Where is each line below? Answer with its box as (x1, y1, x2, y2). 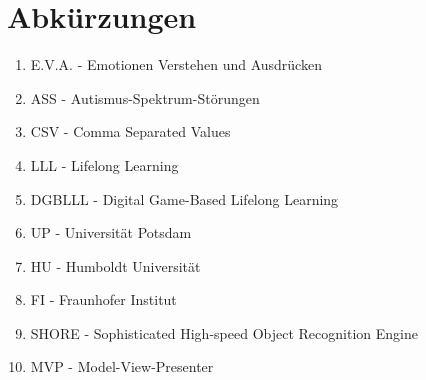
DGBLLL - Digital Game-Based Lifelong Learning (30, 188, 339, 209)
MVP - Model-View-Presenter (30, 356, 214, 377)
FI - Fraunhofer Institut (30, 289, 177, 310)
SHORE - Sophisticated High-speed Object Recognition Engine (30, 322, 418, 343)
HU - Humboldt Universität (30, 255, 201, 276)
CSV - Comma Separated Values (30, 121, 231, 142)
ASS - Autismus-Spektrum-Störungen (30, 87, 260, 108)
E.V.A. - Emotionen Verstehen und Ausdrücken (30, 54, 322, 75)
